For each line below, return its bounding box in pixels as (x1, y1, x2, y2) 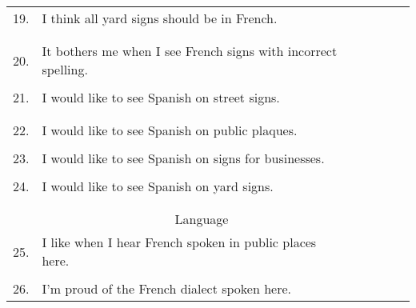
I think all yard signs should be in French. (42, 9, 278, 27)
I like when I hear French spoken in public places (42, 233, 317, 251)
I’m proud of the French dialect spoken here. (42, 279, 292, 298)
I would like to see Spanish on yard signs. (42, 177, 274, 195)
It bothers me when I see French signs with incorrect (42, 42, 338, 60)
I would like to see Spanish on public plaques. (42, 121, 298, 139)
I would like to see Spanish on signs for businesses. (42, 149, 325, 167)
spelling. (42, 60, 88, 78)
